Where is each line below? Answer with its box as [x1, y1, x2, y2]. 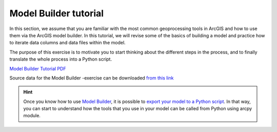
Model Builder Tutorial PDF [9, 65, 66, 71]
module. [23, 113, 41, 119]
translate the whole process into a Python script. [9, 56, 112, 62]
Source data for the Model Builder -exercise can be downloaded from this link [9, 74, 174, 81]
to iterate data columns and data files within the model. [9, 40, 126, 46]
